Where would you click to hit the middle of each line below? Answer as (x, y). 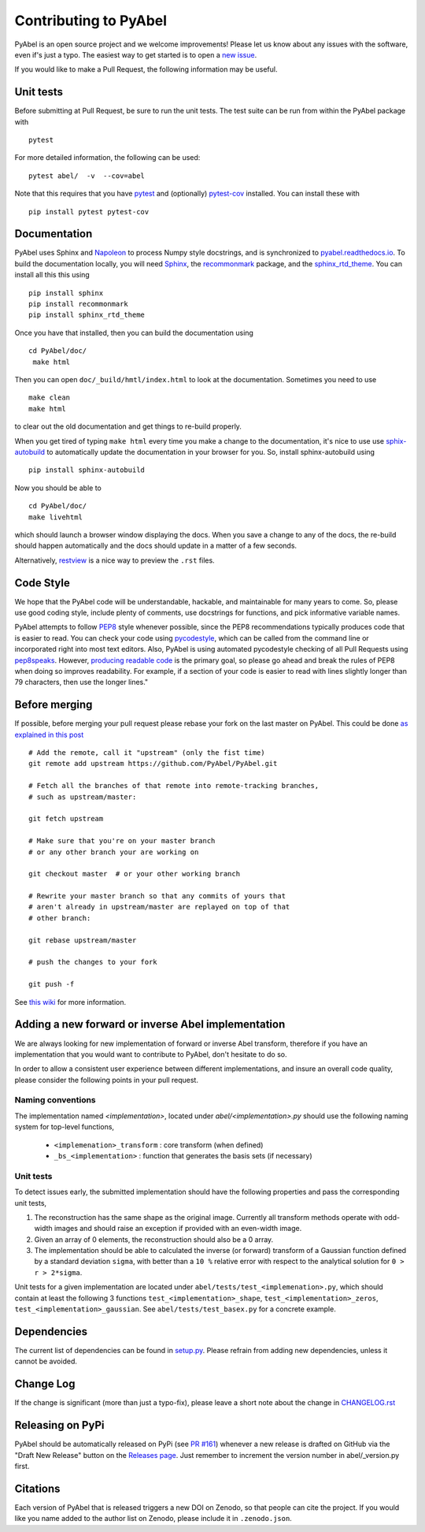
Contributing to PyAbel (91, 20)
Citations (37, 1488)
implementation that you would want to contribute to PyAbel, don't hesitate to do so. (151, 1054)
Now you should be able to (58, 488)
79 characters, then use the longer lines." (81, 682)
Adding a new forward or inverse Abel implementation (150, 1024)
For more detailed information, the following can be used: (107, 158)
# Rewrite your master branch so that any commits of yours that (157, 896)
